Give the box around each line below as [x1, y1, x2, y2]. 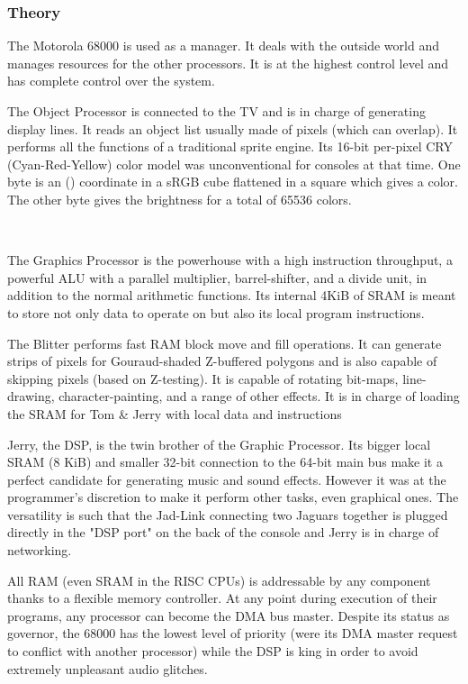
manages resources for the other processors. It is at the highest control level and [7, 53, 449, 72]
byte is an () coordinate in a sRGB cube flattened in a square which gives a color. [7, 172, 458, 191]
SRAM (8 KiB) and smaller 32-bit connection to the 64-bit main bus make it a [7, 452, 443, 471]
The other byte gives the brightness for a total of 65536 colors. [7, 189, 352, 208]
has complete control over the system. [7, 71, 215, 90]
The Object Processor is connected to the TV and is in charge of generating [7, 102, 426, 120]
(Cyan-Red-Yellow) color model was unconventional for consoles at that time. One [7, 154, 461, 173]
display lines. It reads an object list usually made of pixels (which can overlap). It [7, 119, 458, 138]
